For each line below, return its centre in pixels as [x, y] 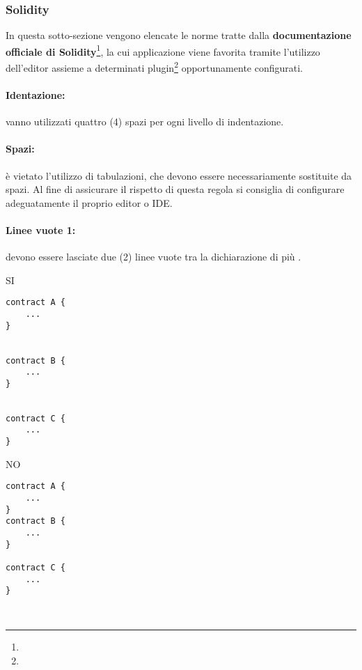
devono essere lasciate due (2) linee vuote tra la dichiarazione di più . [154, 257]
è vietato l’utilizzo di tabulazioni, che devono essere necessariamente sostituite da [179, 175]
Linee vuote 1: [41, 229]
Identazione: [36, 94]
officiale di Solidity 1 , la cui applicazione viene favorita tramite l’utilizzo [163, 50]
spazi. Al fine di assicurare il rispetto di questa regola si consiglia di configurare [175, 189]
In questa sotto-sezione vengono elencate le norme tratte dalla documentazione [179, 35]
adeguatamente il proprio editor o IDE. [89, 202]
